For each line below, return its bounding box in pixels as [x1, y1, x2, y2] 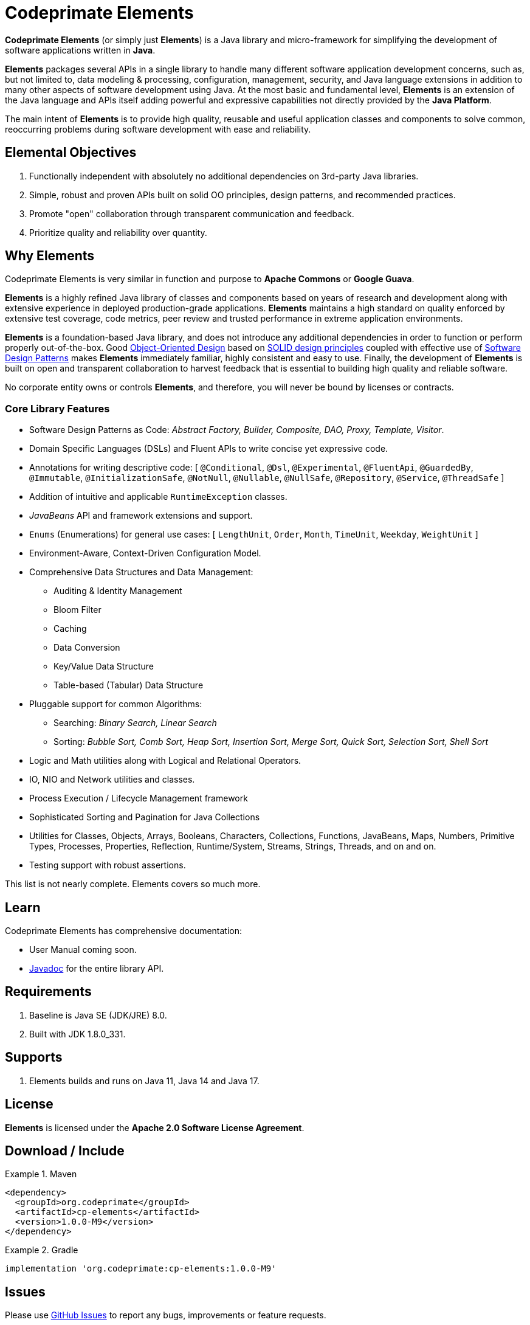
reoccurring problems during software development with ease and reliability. [5, 123, 311, 134]
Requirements [5, 984, 92, 1000]
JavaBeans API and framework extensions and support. [29, 510, 253, 521]
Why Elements [5, 248, 95, 264]
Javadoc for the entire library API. [29, 963, 164, 974]
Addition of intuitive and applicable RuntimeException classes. [29, 491, 287, 502]
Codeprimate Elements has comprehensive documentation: [5, 925, 243, 936]
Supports [5, 1050, 63, 1065]
